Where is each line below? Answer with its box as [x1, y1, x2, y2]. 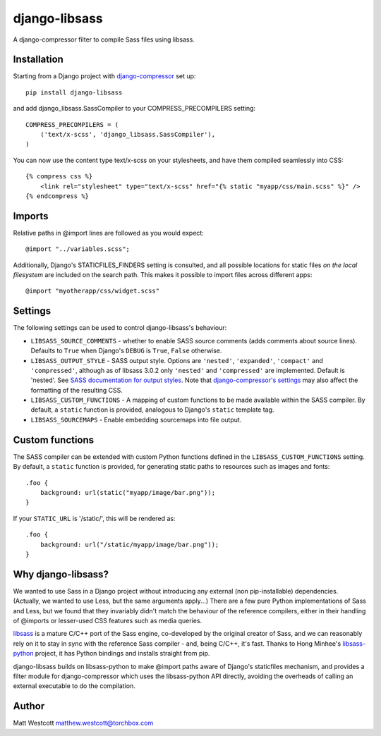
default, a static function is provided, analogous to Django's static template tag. [30, 405, 274, 414]
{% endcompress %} [25, 192, 90, 200]
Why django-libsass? [13, 568, 109, 580]
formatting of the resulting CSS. [30, 386, 123, 394]
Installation [13, 54, 64, 66]
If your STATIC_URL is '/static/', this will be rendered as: [13, 514, 176, 522]
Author [13, 700, 45, 712]
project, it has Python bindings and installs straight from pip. [35, 649, 210, 658]
